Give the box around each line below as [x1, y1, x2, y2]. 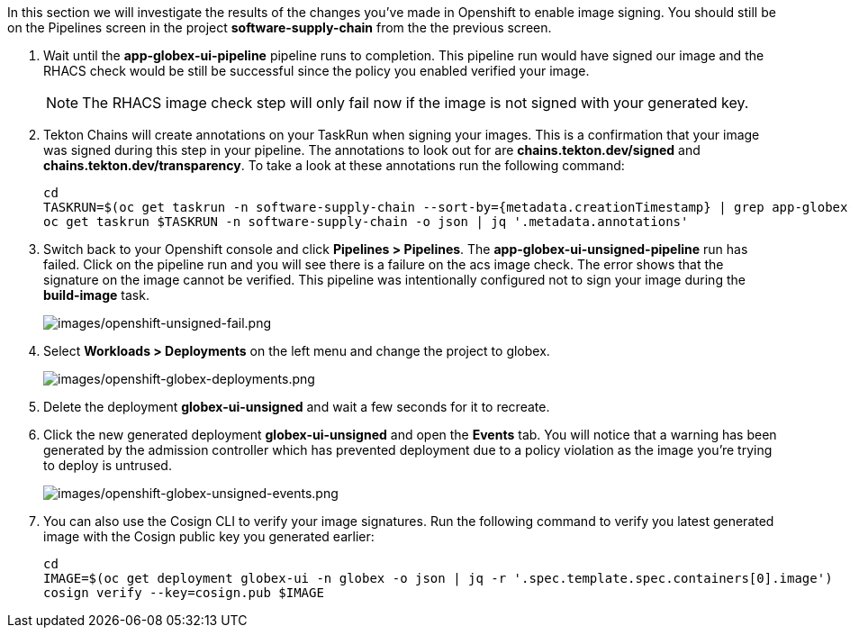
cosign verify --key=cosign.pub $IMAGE [43, 585, 324, 600]
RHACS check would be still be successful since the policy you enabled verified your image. [43, 63, 590, 78]
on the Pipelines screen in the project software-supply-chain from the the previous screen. [7, 20, 552, 35]
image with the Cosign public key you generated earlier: [43, 529, 375, 544]
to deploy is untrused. [43, 458, 172, 473]
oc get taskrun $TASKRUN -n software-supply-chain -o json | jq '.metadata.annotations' [43, 214, 689, 229]
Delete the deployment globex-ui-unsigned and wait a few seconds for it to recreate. [43, 399, 550, 414]
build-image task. [43, 287, 149, 303]
